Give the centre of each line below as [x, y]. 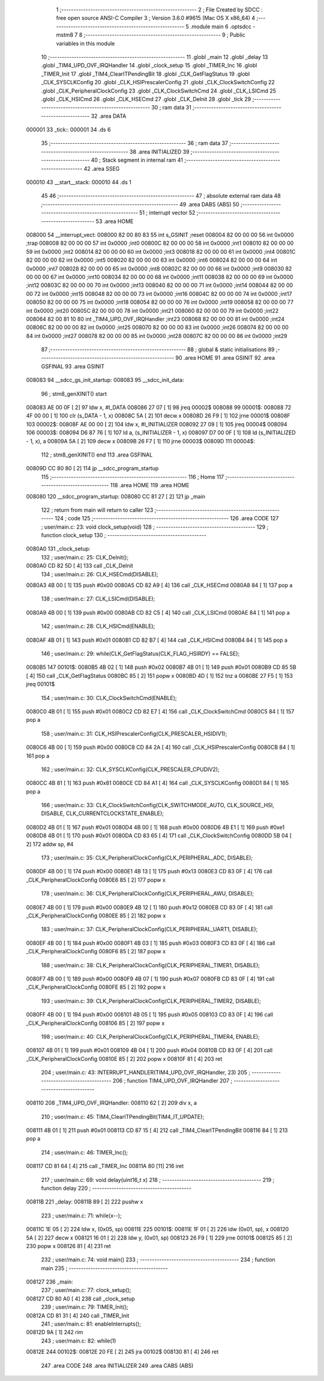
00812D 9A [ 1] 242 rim [55, 1332]
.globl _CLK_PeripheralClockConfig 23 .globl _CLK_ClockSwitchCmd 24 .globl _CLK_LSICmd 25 [158, 91]
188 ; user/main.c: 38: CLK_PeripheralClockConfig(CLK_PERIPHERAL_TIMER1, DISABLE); [151, 965]
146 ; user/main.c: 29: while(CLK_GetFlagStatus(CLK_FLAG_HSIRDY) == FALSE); [140, 654]
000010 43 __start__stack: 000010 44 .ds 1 [79, 182]
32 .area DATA [109, 116]
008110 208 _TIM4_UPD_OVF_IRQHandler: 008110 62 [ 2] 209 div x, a [112, 1103]
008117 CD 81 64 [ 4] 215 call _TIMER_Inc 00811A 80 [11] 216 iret [105, 1166]
